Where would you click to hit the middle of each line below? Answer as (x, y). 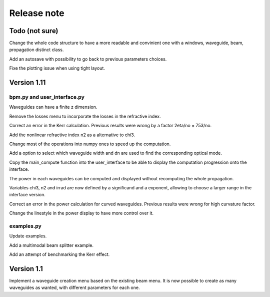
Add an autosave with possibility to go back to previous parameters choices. (88, 59)
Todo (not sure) (34, 31)
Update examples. (28, 236)
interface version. (27, 195)
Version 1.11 (27, 83)
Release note (37, 13)
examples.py (25, 226)
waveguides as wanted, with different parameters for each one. (74, 287)
